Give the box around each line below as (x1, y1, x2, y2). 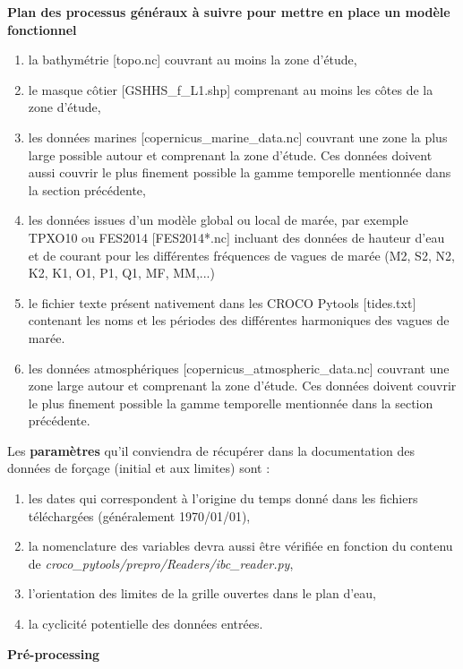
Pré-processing (7, 644, 100, 663)
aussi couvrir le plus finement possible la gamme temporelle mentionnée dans (28, 163, 451, 182)
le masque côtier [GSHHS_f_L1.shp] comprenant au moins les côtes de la (28, 80, 433, 99)
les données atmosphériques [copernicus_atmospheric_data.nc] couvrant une (28, 358, 450, 377)
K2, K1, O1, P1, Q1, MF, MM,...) (28, 263, 215, 282)
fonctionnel (7, 20, 77, 39)
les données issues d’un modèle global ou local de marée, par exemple (28, 210, 408, 229)
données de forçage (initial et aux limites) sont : (7, 459, 270, 477)
